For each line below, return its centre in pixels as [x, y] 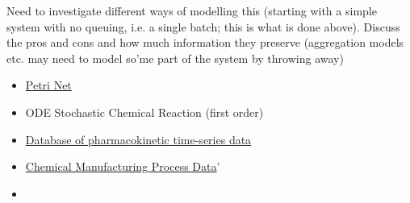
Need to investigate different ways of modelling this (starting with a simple [192, 10]
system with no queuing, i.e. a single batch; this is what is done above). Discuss [203, 26]
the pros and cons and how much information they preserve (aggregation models [205, 42]
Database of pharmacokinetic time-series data [138, 139]
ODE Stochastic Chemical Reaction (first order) [144, 112]
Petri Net [48, 85]
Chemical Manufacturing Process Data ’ [123, 166]
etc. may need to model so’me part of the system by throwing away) [175, 58]
